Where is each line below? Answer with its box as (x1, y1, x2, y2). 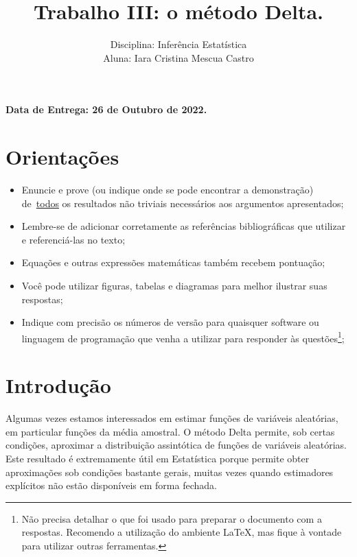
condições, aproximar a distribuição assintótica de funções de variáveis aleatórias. (5, 438, 347, 452)
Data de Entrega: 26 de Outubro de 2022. (5, 102, 207, 117)
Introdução (5, 371, 111, 399)
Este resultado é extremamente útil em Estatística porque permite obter (5, 451, 310, 465)
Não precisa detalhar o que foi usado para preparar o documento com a (21, 511, 322, 525)
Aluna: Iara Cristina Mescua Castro (103, 50, 254, 64)
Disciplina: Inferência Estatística (110, 37, 247, 51)
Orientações (5, 143, 119, 171)
